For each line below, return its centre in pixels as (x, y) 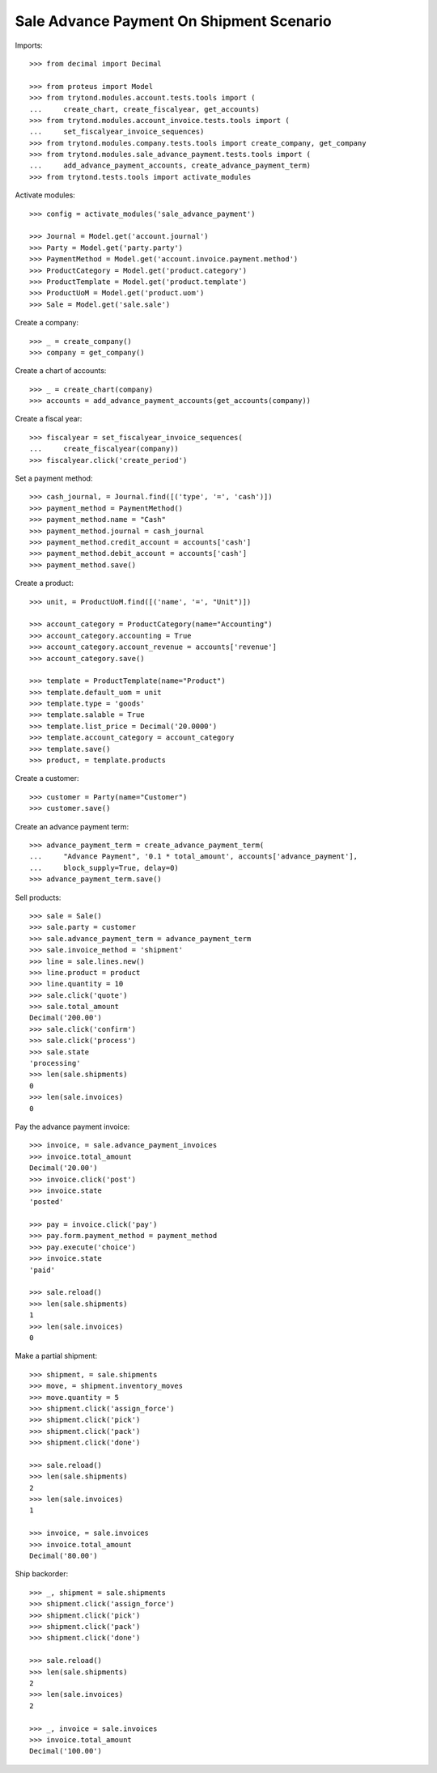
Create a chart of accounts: (61, 371)
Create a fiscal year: (49, 419)
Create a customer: (47, 778)
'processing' (55, 1063)
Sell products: (38, 897)
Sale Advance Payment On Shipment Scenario (173, 21)
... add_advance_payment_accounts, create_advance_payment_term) (170, 165)
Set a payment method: (54, 478)
